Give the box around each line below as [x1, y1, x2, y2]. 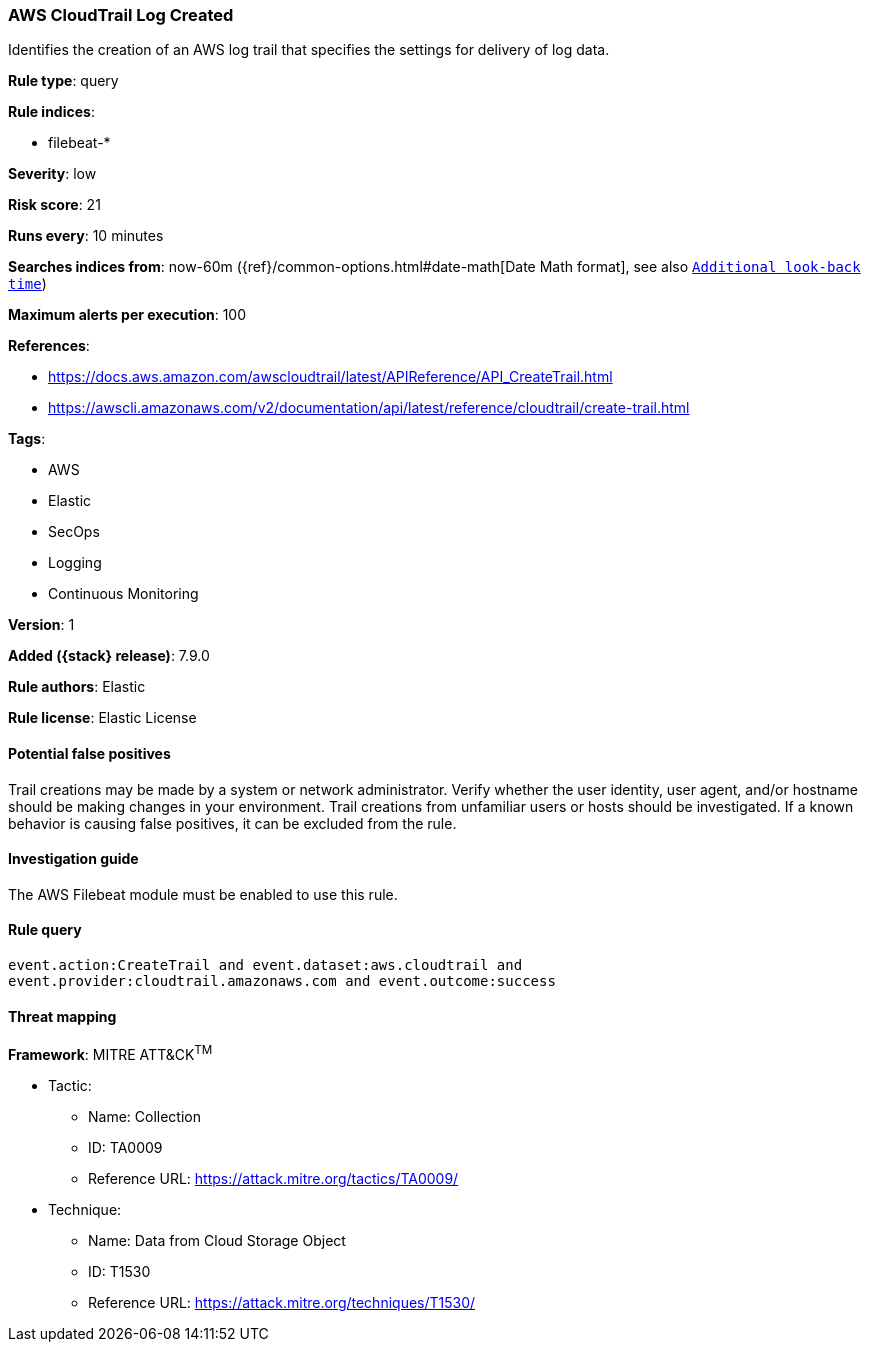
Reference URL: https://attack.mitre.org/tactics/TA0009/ [88, 1169, 459, 1187]
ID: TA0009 [88, 1138, 163, 1156]
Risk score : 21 [8, 196, 101, 214]
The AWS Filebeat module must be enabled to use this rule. [8, 885, 398, 903]
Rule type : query [8, 72, 119, 90]
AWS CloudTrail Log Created [8, 5, 234, 25]
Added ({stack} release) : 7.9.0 [8, 647, 210, 665]
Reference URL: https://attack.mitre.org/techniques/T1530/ [88, 1293, 476, 1311]
